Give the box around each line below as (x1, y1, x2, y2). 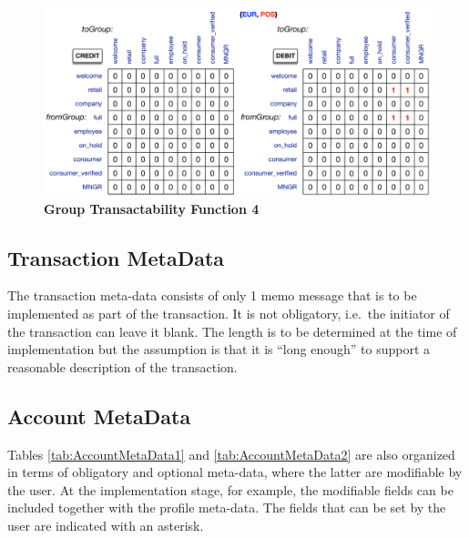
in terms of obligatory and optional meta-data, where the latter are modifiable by (7, 462, 463, 482)
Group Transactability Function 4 (44, 198, 260, 218)
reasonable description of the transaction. (7, 357, 238, 376)
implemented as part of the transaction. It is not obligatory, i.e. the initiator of (7, 304, 450, 323)
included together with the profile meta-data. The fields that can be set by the (7, 498, 446, 517)
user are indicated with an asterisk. (7, 515, 204, 534)
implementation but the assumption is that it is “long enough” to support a (7, 340, 431, 359)
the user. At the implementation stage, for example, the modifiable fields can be (7, 480, 454, 499)
